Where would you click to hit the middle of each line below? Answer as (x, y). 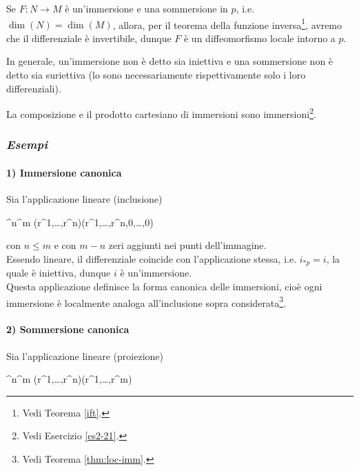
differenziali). (34, 88)
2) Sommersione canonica (68, 329)
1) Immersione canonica (64, 172)
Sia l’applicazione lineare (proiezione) (85, 355)
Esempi (27, 144)
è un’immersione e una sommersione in (146, 8)
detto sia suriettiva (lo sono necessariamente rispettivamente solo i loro (156, 75)
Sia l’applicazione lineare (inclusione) (84, 199)
